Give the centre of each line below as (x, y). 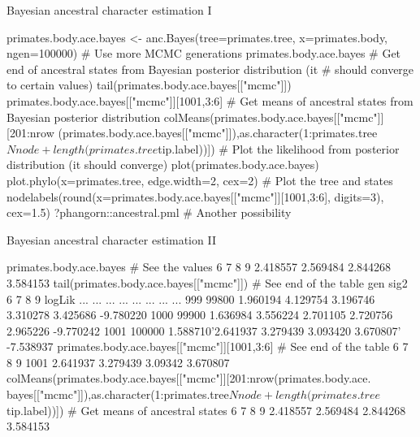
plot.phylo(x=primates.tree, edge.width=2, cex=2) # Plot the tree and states (200, 180)
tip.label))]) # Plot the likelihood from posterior (279, 148)
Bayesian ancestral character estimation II (111, 239)
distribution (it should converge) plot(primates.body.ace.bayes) (163, 164)
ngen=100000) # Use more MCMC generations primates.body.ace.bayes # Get (204, 53)
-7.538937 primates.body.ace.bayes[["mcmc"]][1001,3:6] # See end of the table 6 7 (208, 346)
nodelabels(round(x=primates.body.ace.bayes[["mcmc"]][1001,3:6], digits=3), (195, 196)
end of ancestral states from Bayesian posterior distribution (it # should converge (210, 69)
